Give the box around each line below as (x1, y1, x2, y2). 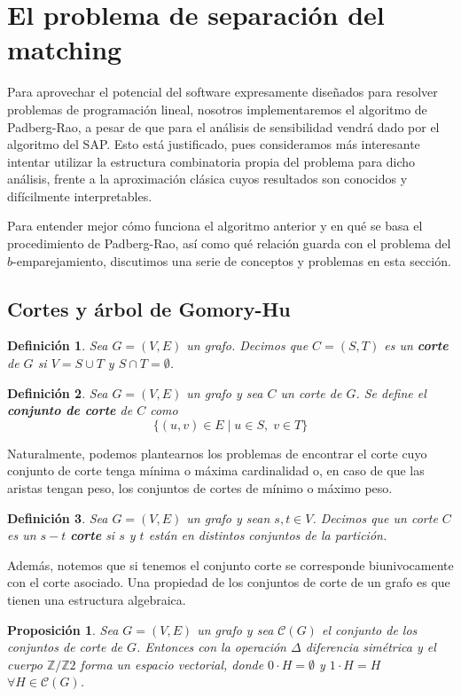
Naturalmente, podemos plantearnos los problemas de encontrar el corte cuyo (7, 443, 427, 462)
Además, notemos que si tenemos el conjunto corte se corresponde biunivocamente (7, 555, 454, 574)
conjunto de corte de (7, 401, 133, 419)
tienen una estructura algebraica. (7, 590, 186, 608)
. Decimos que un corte (312, 508, 438, 527)
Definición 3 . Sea (7, 508, 108, 527)
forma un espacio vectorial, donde (80, 654, 264, 673)
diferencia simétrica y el (305, 638, 436, 656)
